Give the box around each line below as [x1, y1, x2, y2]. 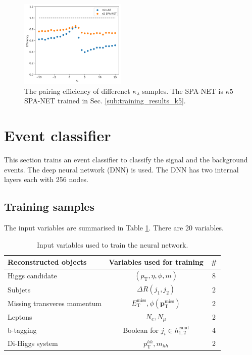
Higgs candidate [8, 270, 57, 281]
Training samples [4, 199, 94, 214]
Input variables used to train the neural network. [36, 239, 188, 250]
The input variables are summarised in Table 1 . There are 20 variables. [4, 222, 224, 233]
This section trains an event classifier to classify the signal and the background [4, 154, 248, 165]
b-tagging [8, 325, 37, 335]
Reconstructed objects [8, 257, 87, 267]
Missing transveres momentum [8, 298, 102, 308]
